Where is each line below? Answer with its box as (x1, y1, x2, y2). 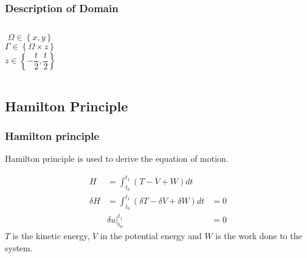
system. (5, 241, 33, 254)
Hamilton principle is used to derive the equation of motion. (5, 152, 229, 165)
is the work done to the (215, 229, 302, 242)
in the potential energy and (100, 229, 202, 242)
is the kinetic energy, (12, 229, 90, 242)
